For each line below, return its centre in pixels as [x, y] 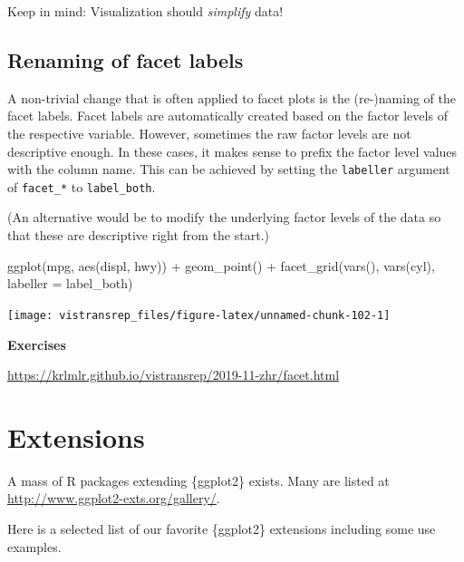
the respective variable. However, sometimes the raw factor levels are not [209, 133]
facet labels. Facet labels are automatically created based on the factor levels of [227, 116]
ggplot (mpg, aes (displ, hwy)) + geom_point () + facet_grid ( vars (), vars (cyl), [221, 265]
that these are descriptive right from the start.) [138, 235]
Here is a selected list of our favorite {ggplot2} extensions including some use [222, 529]
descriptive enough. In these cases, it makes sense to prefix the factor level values [232, 151]
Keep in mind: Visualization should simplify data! [145, 11]
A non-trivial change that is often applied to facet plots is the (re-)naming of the [232, 97]
